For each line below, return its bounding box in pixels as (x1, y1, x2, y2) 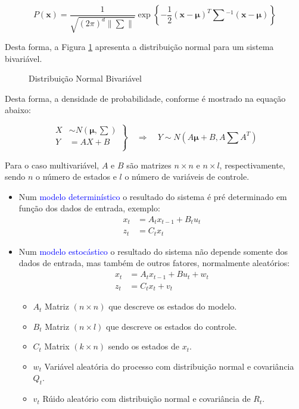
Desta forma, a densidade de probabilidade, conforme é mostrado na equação (5, 92, 286, 104)
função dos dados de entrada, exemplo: (18, 202, 160, 214)
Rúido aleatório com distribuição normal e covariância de (42, 392, 251, 405)
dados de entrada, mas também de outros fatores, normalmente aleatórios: (18, 257, 290, 269)
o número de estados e (36, 170, 117, 183)
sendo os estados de (108, 340, 180, 352)
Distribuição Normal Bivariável (29, 72, 142, 85)
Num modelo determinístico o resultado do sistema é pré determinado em (18, 190, 287, 202)
